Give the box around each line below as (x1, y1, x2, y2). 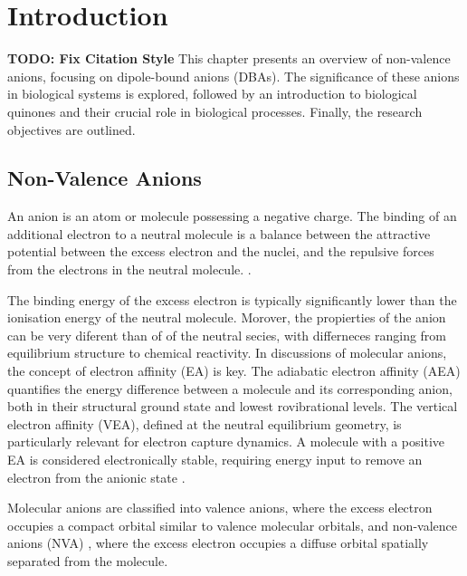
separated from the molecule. (7, 551, 168, 570)
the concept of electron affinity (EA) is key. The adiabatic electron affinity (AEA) (7, 361, 461, 380)
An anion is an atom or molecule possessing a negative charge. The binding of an (7, 206, 457, 226)
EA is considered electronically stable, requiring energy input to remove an (7, 450, 423, 469)
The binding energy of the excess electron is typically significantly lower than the (7, 290, 457, 309)
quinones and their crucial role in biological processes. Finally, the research (7, 101, 423, 120)
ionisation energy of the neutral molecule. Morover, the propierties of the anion (7, 308, 446, 327)
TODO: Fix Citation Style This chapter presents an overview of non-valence (7, 49, 451, 68)
